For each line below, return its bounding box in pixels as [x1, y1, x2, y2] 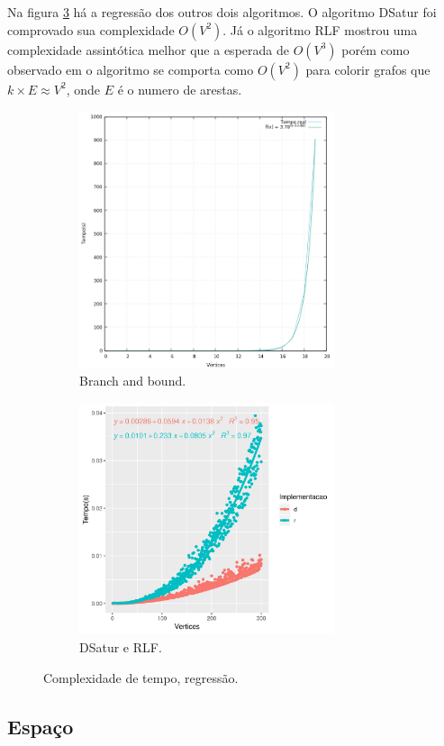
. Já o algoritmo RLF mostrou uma [222, 20, 418, 39]
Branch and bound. [79, 371, 186, 390]
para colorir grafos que [305, 59, 430, 78]
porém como [341, 40, 410, 59]
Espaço [7, 712, 74, 740]
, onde [66, 79, 100, 98]
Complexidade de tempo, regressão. [43, 668, 239, 687]
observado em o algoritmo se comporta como [7, 59, 254, 78]
